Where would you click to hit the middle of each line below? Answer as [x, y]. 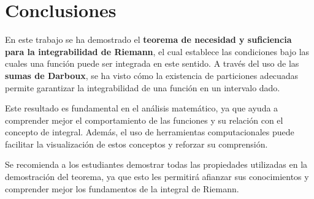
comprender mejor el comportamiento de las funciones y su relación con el [144, 120]
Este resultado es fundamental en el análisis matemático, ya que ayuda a [142, 108]
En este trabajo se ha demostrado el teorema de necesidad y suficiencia [148, 39]
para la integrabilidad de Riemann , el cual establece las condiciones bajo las [157, 51]
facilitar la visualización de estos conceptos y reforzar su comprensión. [136, 144]
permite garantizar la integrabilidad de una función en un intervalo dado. [143, 87]
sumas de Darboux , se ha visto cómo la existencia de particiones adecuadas [152, 75]
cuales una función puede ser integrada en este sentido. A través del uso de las [152, 63]
